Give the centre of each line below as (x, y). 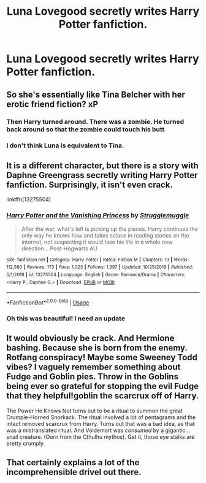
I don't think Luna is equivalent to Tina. (65, 145)
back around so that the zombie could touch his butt (86, 129)
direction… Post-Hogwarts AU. (60, 248)
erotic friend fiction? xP (52, 104)
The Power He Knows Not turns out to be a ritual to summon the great (94, 411)
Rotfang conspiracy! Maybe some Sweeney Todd (102, 357)
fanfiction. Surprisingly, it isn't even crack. (90, 184)
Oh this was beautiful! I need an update (66, 319)
